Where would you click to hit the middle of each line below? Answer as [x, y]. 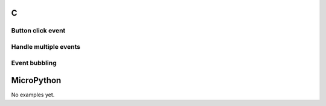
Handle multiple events [46, 46]
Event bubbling [34, 63]
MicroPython [36, 80]
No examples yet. [33, 95]
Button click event [38, 31]
